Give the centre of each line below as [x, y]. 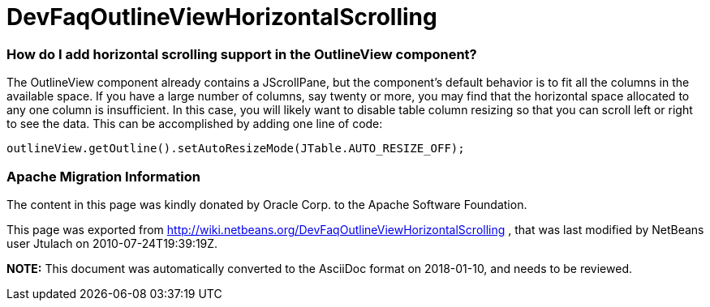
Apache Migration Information [103, 176]
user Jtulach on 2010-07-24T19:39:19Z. [112, 243]
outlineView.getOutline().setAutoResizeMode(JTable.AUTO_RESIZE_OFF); [236, 149]
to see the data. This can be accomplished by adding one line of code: [195, 124]
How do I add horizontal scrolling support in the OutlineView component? [242, 54]
